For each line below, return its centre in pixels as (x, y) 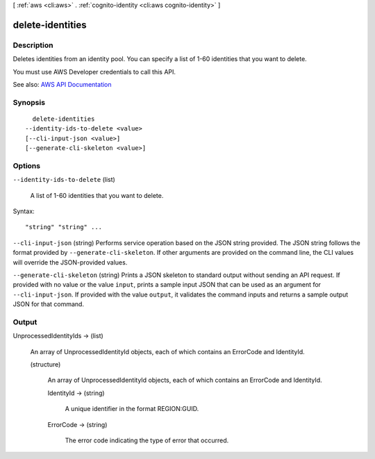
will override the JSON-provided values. (70, 262)
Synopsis (29, 102)
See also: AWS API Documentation (62, 84)
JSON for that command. (49, 304)
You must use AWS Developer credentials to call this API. (94, 72)
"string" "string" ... (64, 227)
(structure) (45, 365)
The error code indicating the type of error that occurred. (147, 440)
